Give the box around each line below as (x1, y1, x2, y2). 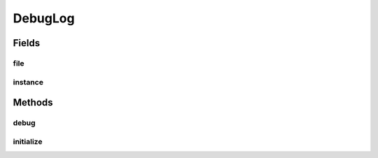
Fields (13, 37, 41, 49)
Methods (13, 96, 53, 108)
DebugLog (13, 10, 75, 26)
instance (13, 77, 43, 87)
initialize (13, 136, 43, 146)
